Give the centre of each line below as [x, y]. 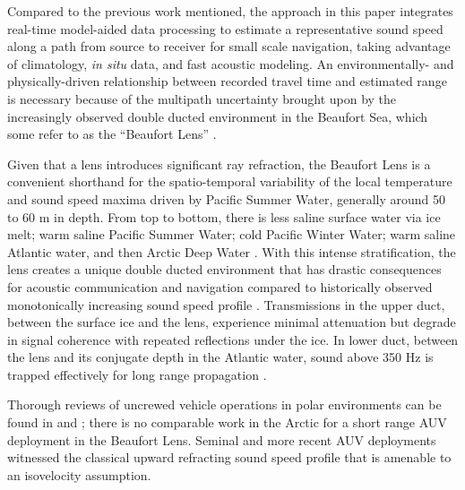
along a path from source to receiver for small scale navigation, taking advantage [229, 46]
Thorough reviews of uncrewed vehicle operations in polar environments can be [224, 404]
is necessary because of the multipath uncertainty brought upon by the [202, 98]
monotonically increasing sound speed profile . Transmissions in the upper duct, [226, 304]
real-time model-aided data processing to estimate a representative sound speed [225, 28]
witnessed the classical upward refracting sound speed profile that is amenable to [229, 457]
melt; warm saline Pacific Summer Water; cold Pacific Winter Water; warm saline [232, 234]
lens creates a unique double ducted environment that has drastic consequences [224, 269]
